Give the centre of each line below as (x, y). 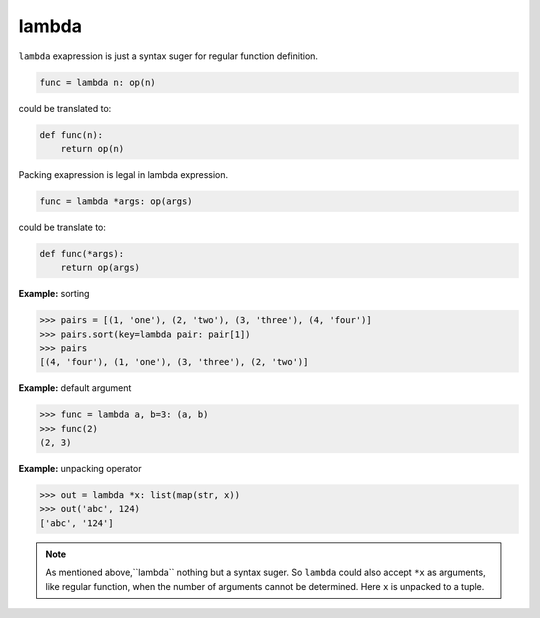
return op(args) (100, 268)
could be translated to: (65, 108)
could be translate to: (62, 227)
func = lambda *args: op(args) (116, 201)
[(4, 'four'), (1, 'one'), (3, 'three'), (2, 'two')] (174, 362)
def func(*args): (82, 253)
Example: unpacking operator (80, 469)
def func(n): (71, 134)
